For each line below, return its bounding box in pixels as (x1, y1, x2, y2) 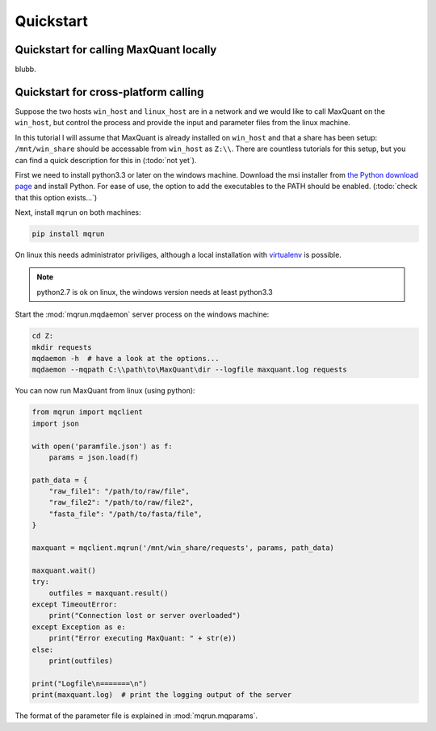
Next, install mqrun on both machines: (15, 208, 141, 217)
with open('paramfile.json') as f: (31, 441, 173, 451)
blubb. (15, 65, 36, 74)
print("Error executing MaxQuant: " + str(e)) (48, 634, 237, 643)
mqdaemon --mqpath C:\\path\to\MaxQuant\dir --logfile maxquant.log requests (31, 365, 347, 375)
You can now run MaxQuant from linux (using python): (15, 386, 195, 396)
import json (31, 418, 80, 428)
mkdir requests (31, 342, 92, 351)
